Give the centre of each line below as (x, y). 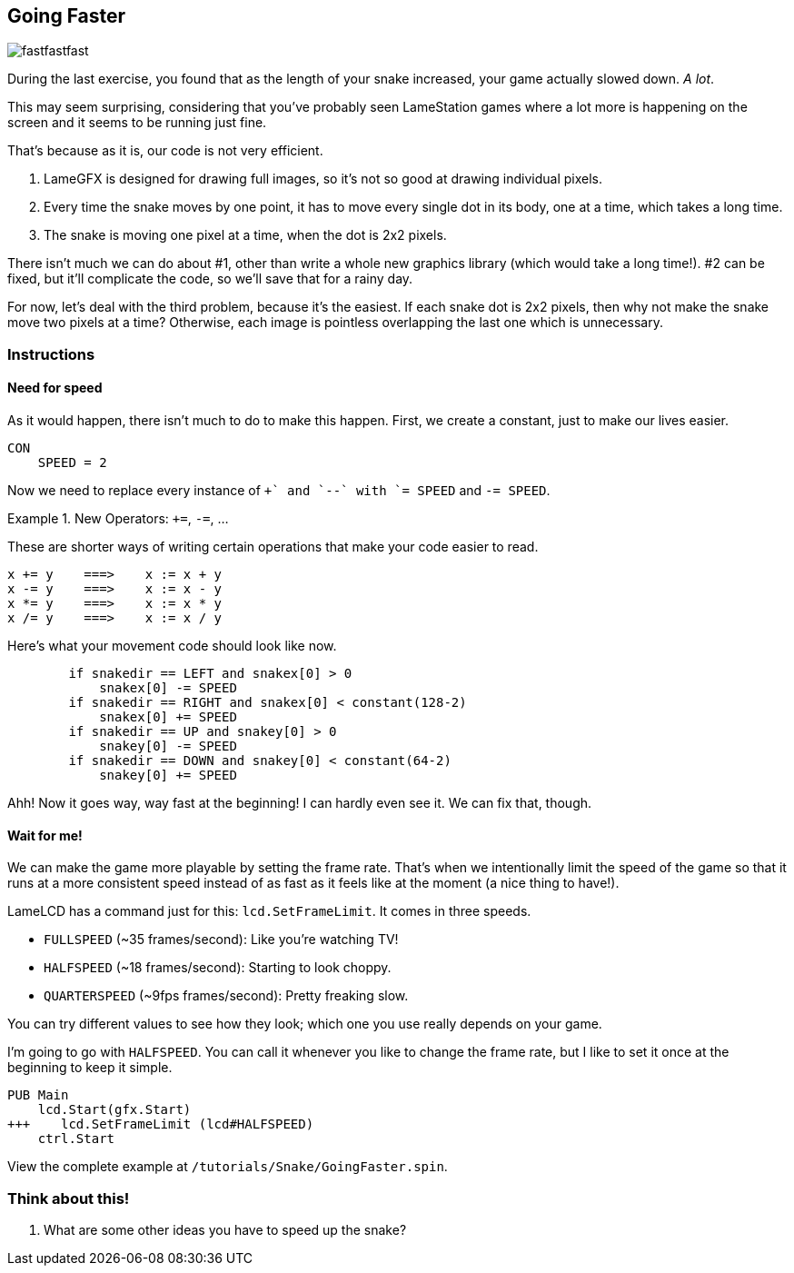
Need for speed (55, 388)
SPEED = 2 (72, 463)
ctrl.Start (76, 1139)
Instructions (51, 354)
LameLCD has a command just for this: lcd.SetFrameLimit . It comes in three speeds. (269, 911)
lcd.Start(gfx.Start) (114, 1110)
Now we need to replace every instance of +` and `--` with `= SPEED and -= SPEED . (279, 491)
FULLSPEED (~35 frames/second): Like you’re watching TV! (221, 940)
